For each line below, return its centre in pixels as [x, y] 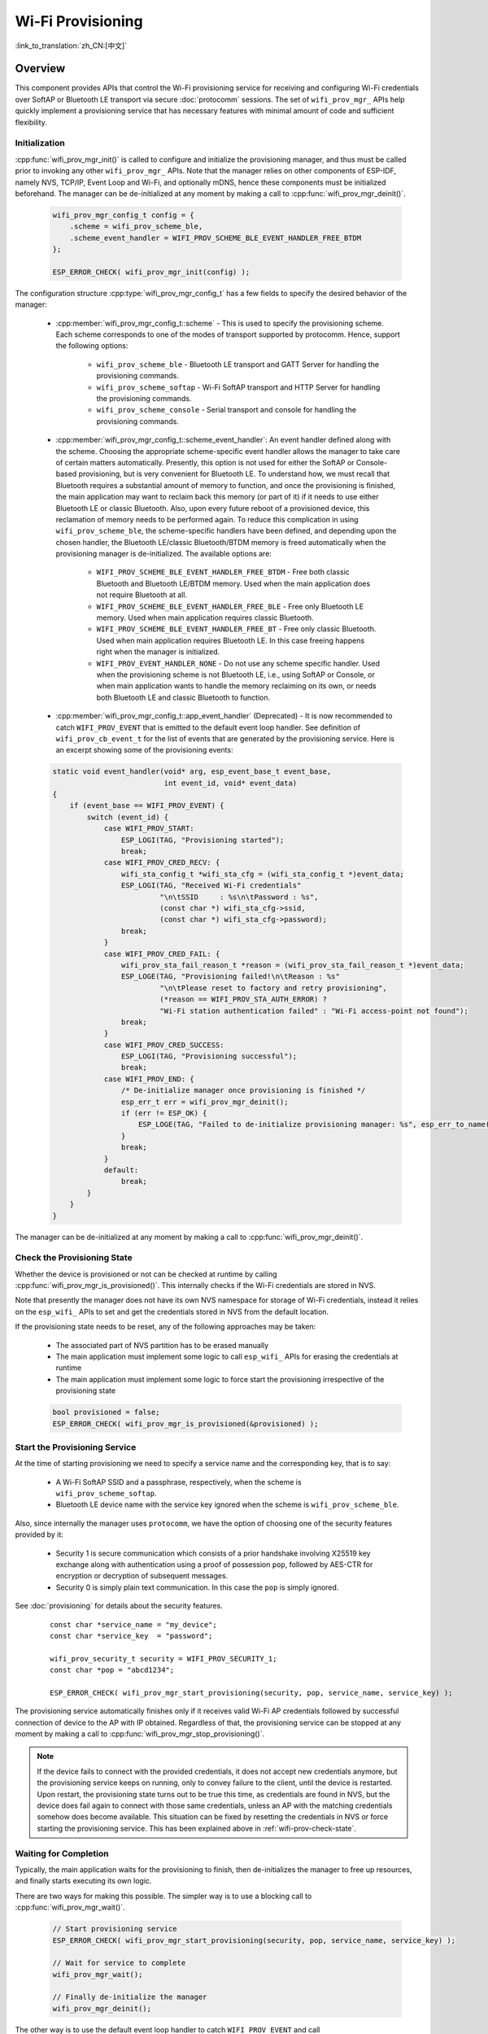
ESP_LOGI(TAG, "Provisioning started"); [203, 840]
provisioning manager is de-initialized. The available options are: [164, 554]
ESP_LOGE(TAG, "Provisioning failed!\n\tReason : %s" [231, 977]
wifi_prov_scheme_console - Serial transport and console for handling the [227, 410]
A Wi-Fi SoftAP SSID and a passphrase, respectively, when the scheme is [179, 1482]
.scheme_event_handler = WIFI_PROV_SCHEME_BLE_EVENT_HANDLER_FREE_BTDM [216, 238]
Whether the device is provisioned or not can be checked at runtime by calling [146, 1274]
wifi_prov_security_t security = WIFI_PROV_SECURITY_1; [163, 1659]
